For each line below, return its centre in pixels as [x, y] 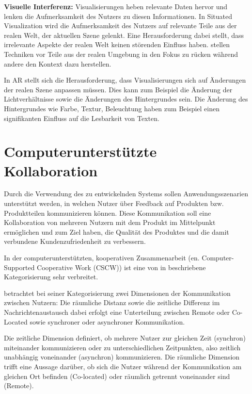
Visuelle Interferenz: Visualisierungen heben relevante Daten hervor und [116, 6]
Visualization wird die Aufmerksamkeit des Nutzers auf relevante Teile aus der [120, 26]
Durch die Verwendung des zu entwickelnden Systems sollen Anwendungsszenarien [126, 194]
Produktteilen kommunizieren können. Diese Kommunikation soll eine [108, 213]
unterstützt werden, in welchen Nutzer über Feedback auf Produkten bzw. [114, 203]
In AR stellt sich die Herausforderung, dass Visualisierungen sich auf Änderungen [125, 80]
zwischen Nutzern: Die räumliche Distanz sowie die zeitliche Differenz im [112, 302]
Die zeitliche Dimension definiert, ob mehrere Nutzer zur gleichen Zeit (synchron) [125, 338]
